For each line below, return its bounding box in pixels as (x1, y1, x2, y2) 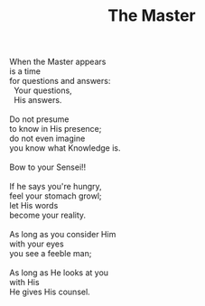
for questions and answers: (9, 76, 111, 87)
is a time (9, 66, 41, 77)
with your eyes (9, 238, 65, 249)
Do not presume (9, 114, 70, 125)
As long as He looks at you (9, 267, 109, 278)
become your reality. (9, 209, 87, 221)
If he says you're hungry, (9, 181, 102, 192)
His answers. (13, 95, 62, 106)
